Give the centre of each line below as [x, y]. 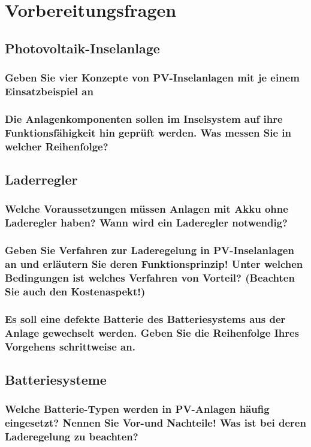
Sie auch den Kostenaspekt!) [75, 291]
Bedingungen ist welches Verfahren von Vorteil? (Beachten [150, 277]
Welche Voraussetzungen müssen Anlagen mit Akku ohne [147, 209]
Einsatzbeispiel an [49, 91]
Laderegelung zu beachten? [72, 436]
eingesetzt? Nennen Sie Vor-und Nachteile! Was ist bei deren [155, 423]
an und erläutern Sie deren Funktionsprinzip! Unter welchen [154, 264]
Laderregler [41, 179]
